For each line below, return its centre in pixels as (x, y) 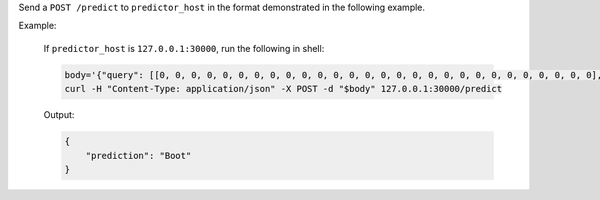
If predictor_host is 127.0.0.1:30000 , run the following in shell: (184, 48)
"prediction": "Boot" (138, 155)
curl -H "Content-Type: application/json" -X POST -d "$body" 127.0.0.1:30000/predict (283, 89)
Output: (59, 115)
